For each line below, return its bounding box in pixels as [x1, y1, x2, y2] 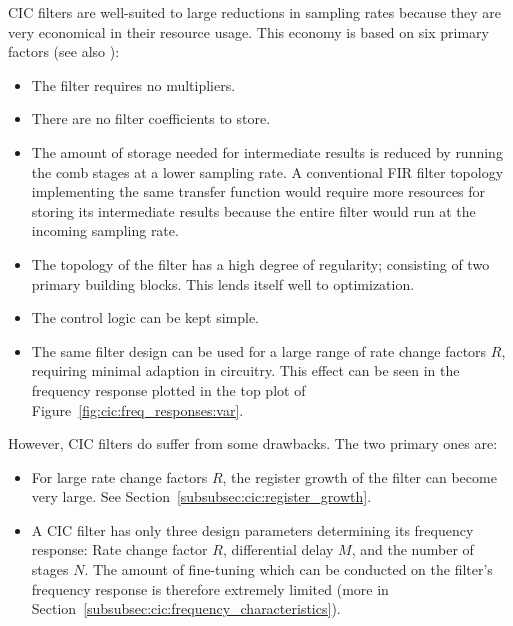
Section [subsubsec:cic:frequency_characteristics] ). [31, 598, 341, 619]
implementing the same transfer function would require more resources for [31, 181, 486, 202]
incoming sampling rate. [31, 220, 179, 241]
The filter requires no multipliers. [31, 74, 236, 95]
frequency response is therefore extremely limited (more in [31, 578, 389, 599]
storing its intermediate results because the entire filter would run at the [31, 200, 476, 221]
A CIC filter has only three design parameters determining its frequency [31, 519, 474, 540]
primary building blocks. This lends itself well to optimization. [31, 273, 415, 294]
